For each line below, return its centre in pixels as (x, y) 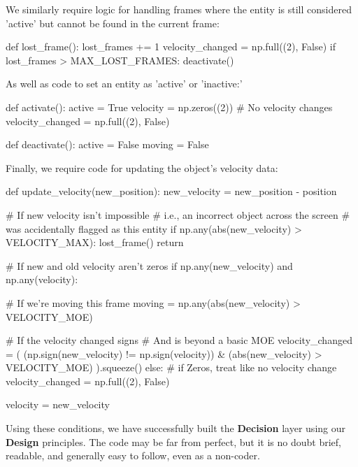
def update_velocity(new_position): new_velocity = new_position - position (171, 191)
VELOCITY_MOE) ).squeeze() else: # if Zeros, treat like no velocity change (171, 367)
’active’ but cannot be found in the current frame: (113, 23)
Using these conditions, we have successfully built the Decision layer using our (176, 428)
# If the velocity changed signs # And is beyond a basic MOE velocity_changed (179, 340)
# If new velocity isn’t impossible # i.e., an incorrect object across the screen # (178, 214)
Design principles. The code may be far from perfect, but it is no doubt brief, (173, 441)
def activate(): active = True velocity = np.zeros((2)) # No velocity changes (169, 107)
